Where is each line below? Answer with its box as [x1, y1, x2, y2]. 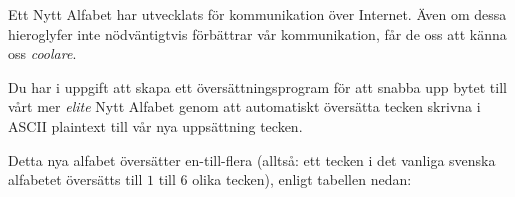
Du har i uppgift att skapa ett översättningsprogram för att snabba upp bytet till [8, 76, 507, 97]
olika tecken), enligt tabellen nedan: [192, 169, 412, 190]
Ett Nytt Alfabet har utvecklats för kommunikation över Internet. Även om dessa [8, 4, 507, 24]
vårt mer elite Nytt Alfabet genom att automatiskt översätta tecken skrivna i [8, 96, 481, 117]
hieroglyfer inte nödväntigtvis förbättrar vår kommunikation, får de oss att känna [8, 23, 507, 44]
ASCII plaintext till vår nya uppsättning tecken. [8, 115, 303, 136]
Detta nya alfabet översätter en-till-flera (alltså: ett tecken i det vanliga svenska [8, 149, 496, 170]
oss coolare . [8, 43, 77, 64]
